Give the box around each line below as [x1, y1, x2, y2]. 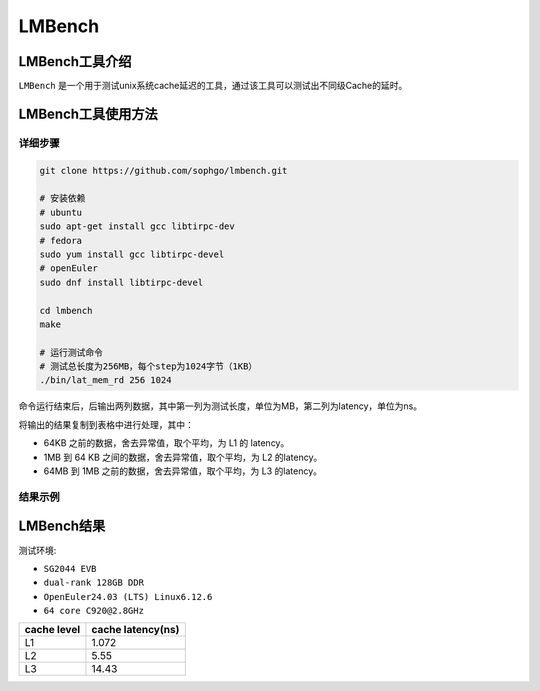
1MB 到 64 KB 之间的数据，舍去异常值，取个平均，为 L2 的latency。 [43, 451, 323, 463]
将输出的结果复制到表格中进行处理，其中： [18, 418, 194, 430]
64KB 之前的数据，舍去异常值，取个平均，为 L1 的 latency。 [43, 437, 290, 449]
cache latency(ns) [91, 623, 180, 637]
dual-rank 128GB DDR [43, 577, 145, 589]
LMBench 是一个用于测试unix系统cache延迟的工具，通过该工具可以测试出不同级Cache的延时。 [18, 80, 408, 92]
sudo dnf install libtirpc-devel [39, 276, 204, 288]
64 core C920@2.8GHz [43, 605, 145, 617]
